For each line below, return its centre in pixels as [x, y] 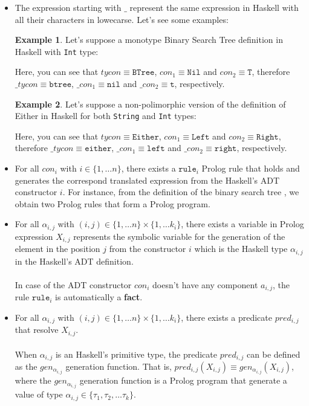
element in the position [57, 249]
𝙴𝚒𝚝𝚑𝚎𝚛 [145, 137]
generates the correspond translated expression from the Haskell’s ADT [147, 180]
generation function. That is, [119, 366]
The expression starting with [68, 7]
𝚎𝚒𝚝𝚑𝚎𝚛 [98, 149]
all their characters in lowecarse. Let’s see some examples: [122, 19]
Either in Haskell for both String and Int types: [106, 116]
